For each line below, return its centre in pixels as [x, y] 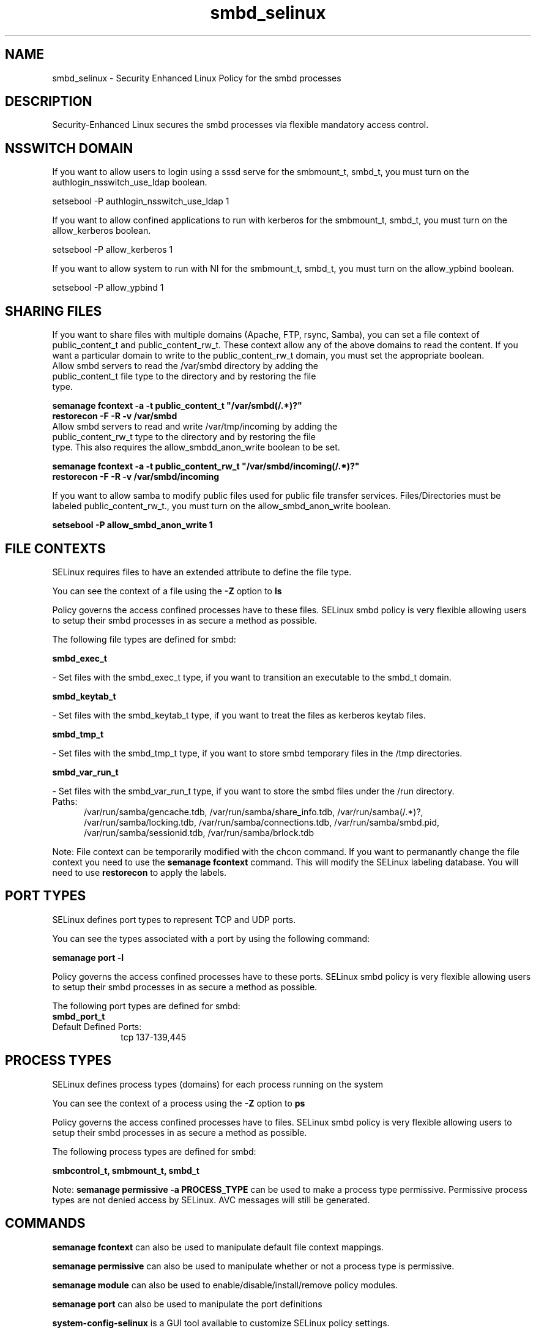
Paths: [65, 801]
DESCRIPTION [49, 102]
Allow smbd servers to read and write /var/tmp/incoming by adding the [195, 427]
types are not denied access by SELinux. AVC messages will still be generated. [211, 1200]
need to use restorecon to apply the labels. [140, 872]
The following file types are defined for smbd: [144, 639]
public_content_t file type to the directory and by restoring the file [184, 376]
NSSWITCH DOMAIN [69, 148]
